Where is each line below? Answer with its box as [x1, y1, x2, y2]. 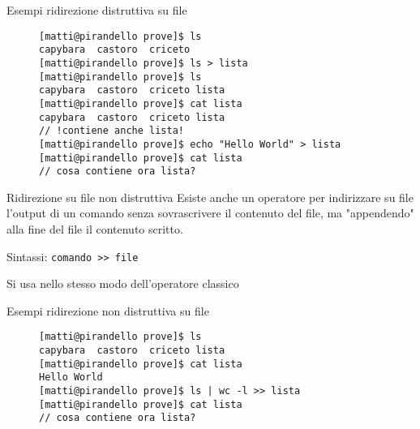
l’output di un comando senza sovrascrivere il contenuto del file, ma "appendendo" [6, 204, 414, 221]
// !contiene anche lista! [39, 125, 184, 137]
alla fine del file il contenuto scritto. [6, 221, 183, 237]
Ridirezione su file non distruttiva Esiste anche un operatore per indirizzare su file [6, 188, 414, 205]
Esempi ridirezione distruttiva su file [6, 2, 187, 18]
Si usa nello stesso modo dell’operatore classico [6, 275, 239, 292]
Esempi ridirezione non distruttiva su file [6, 302, 209, 319]
